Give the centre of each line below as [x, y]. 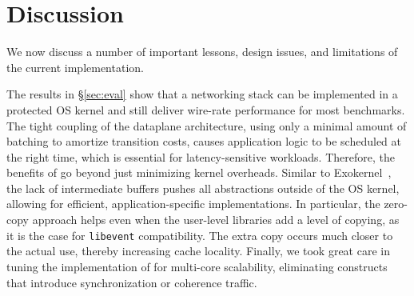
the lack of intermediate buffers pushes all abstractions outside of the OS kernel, [203, 188]
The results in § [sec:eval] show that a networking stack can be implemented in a [202, 94]
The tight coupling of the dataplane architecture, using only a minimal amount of [207, 125]
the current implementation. [75, 67]
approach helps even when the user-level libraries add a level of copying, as [216, 220]
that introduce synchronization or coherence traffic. [132, 282]
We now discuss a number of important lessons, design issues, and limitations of [202, 52]
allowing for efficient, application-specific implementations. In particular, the [193, 204]
